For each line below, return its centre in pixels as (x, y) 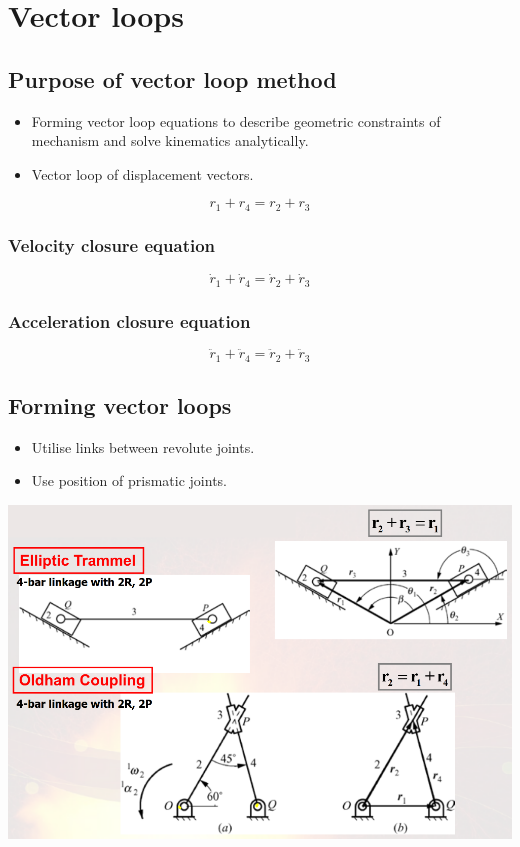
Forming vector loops (120, 404)
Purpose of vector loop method (172, 78)
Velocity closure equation (112, 244)
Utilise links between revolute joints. (143, 446)
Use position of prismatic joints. (129, 480)
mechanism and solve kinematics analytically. (170, 140)
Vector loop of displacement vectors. (142, 173)
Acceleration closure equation (129, 320)
